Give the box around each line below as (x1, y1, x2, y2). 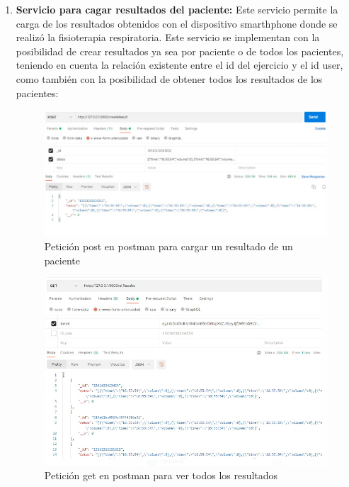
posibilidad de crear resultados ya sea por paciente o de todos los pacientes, (16, 43, 344, 58)
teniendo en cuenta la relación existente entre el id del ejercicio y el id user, (16, 57, 343, 72)
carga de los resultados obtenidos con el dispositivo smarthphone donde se (16, 16, 338, 30)
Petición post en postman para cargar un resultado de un (44, 239, 293, 254)
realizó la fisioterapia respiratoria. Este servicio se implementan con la (16, 30, 320, 45)
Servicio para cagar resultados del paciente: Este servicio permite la (16, 2, 338, 16)
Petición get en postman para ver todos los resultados (44, 468, 278, 483)
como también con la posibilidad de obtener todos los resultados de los (16, 71, 323, 86)
